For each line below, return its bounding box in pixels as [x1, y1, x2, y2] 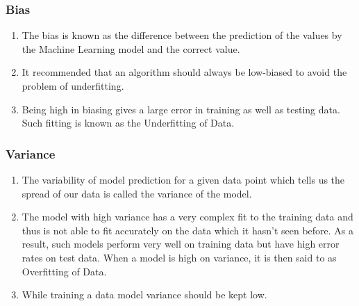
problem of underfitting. [22, 79, 124, 92]
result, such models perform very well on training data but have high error [22, 236, 340, 251]
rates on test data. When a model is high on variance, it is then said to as [22, 250, 337, 264]
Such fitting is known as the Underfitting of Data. [22, 115, 235, 130]
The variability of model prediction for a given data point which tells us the [22, 172, 345, 186]
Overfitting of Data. [22, 264, 107, 278]
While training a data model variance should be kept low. [22, 287, 267, 302]
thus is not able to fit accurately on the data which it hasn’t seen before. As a [22, 223, 354, 237]
